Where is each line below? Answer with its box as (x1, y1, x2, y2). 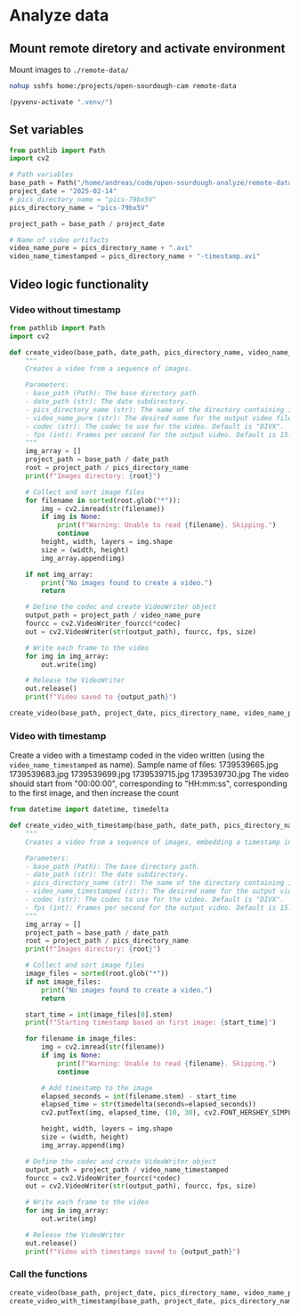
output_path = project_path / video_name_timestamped (25, 1165, 229, 1174)
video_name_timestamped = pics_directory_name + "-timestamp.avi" (9, 252, 261, 261)
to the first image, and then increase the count (9, 788, 180, 799)
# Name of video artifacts (9, 235, 109, 245)
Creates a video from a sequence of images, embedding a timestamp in (25, 838, 293, 847)
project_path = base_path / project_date (9, 219, 166, 228)
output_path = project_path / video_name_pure (25, 611, 201, 620)
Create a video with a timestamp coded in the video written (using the (9, 750, 265, 761)
